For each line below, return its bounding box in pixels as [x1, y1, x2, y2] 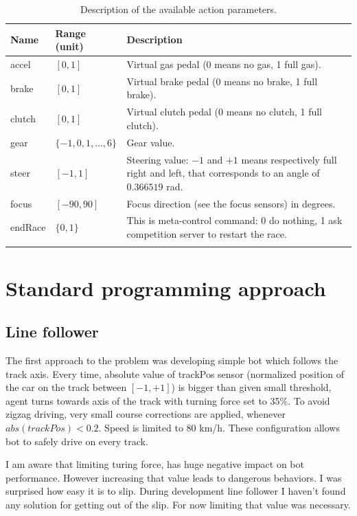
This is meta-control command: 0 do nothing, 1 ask [126, 213, 343, 227]
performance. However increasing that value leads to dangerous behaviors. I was [5, 470, 342, 484]
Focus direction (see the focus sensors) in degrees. [126, 196, 336, 210]
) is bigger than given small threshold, [171, 380, 332, 394]
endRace [10, 220, 46, 234]
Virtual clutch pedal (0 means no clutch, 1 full [126, 104, 322, 119]
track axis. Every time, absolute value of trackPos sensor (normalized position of [5, 366, 344, 381]
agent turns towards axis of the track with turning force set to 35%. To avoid [5, 393, 330, 407]
